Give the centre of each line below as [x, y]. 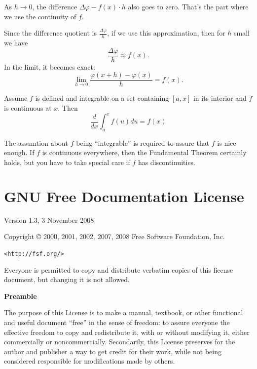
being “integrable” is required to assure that [143, 143]
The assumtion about [36, 143]
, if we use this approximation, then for [166, 33]
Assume [16, 98]
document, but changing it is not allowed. [67, 279]
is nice [227, 143]
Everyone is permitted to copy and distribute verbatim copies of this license [119, 269]
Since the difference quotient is [50, 33]
